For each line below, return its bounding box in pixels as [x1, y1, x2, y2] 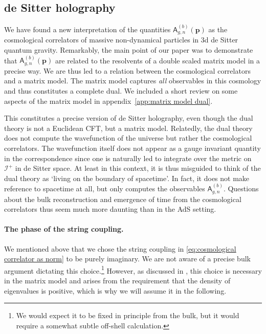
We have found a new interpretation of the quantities [4, 24, 171, 34]
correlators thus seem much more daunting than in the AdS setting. [4, 204, 216, 214]
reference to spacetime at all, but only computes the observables [4, 183, 205, 194]
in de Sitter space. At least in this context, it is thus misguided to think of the [15, 163, 261, 173]
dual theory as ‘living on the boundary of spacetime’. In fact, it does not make [4, 172, 250, 183]
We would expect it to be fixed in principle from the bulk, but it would [16, 310, 239, 321]
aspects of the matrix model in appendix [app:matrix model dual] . [4, 95, 213, 106]
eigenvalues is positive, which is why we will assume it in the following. [4, 285, 227, 296]
